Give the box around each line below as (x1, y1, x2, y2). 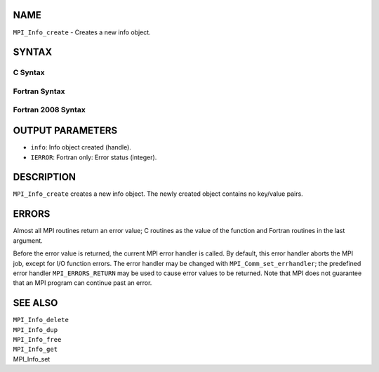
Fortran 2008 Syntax (13, 105, 86, 115)
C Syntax (13, 67, 45, 77)
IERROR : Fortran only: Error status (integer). (30, 153, 157, 161)
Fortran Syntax (13, 86, 65, 96)
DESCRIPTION (13, 171, 77, 183)
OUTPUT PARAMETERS (13, 125, 118, 137)
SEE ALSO (13, 297, 58, 309)
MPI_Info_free (13, 336, 62, 343)
